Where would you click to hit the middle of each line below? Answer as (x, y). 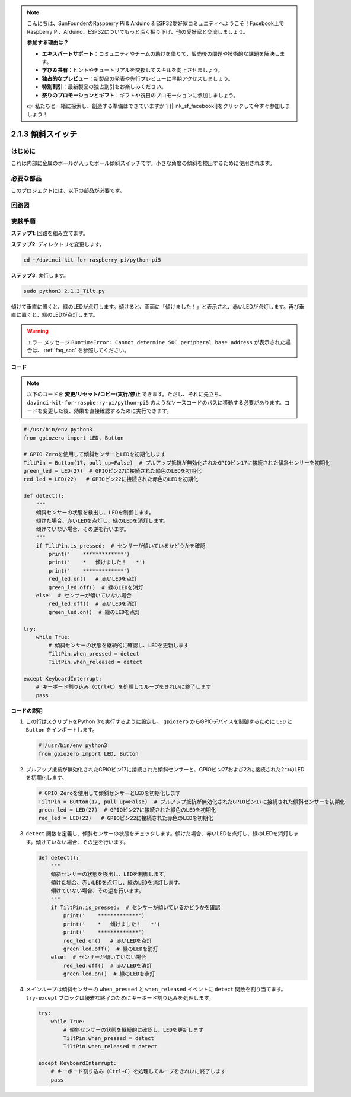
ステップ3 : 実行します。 (40, 275)
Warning (38, 331)
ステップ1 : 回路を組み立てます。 (50, 233)
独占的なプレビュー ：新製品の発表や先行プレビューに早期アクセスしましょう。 (138, 78)
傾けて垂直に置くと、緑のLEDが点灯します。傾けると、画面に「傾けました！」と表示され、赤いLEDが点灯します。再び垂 (158, 306)
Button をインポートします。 (62, 730)
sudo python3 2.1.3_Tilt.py (64, 291)
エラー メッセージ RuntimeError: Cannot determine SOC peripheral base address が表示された (156, 342)
